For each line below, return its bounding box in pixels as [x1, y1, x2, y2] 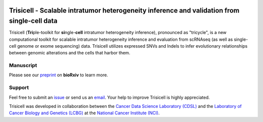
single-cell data [9, 17, 58, 25]
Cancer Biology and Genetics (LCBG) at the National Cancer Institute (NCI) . [9, 110, 160, 116]
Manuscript [9, 62, 38, 69]
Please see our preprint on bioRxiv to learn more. [9, 72, 108, 78]
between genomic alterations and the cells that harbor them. [9, 50, 131, 56]
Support [9, 84, 29, 91]
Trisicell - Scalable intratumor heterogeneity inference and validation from [9, 6, 240, 15]
